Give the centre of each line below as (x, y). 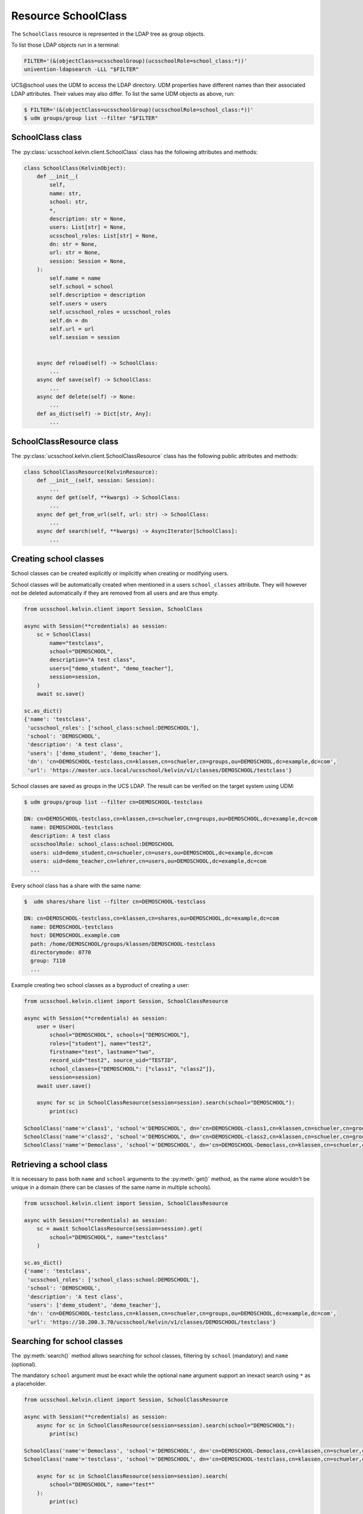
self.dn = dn (69, 320)
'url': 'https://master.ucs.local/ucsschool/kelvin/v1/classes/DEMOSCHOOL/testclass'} (160, 770)
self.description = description (97, 295)
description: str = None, (88, 219)
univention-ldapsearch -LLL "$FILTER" (81, 69)
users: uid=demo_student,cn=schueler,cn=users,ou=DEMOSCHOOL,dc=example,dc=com (152, 853)
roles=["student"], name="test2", (100, 1043)
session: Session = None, (88, 261)
